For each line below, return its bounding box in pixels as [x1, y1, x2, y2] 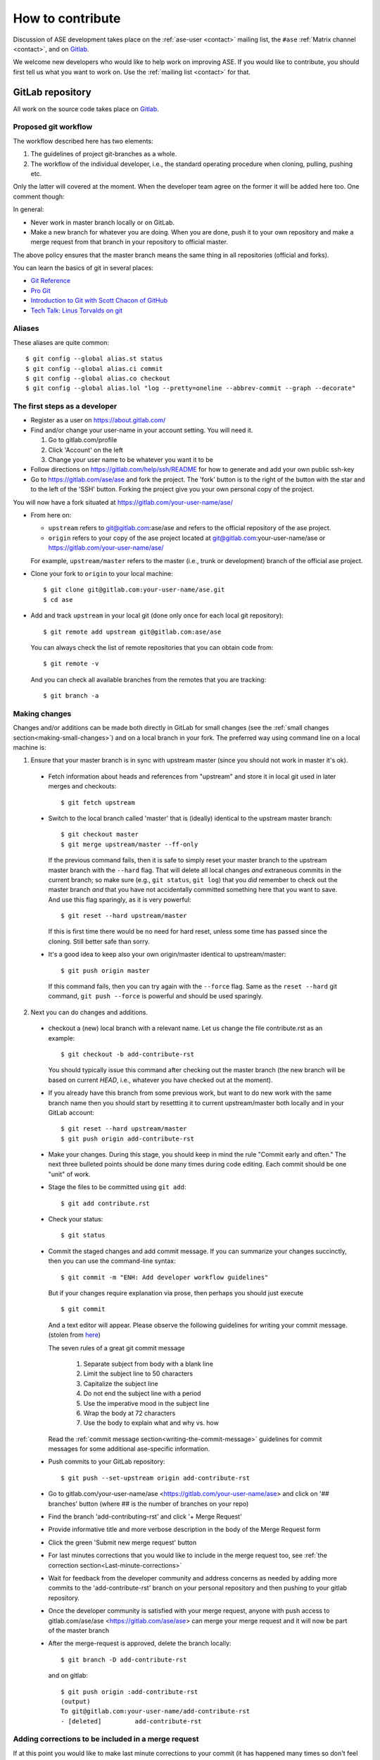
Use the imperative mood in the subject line [83, 1399, 210, 1407]
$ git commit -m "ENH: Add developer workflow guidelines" [61, 1273, 269, 1281]
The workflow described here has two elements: [13, 137, 154, 145]
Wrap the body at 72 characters [83, 1409, 176, 1417]
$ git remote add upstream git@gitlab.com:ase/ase [43, 627, 222, 636]
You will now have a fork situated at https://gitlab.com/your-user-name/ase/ [13, 498, 234, 506]
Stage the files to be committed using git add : [48, 1183, 186, 1191]
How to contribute [13, 11, 121, 26]
